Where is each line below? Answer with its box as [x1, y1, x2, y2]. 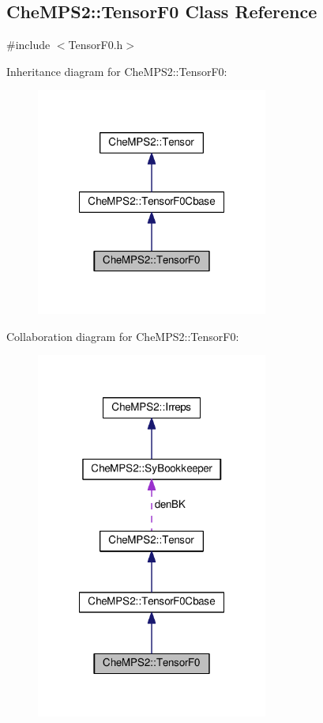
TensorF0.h [68, 36, 123, 53]
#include [6, 36, 51, 53]
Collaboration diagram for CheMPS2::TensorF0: [6, 327, 239, 344]
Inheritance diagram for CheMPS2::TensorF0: [6, 62, 227, 79]
